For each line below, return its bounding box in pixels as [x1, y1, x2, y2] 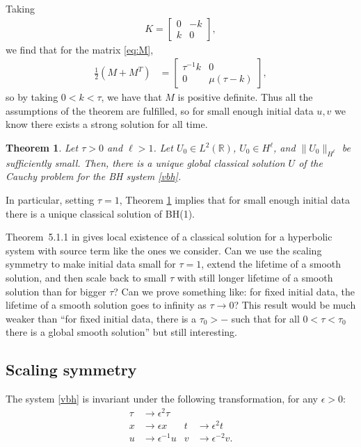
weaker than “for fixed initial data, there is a [6, 311, 196, 325]
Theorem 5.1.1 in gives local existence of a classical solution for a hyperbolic [6, 229, 332, 244]
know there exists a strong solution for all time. [6, 117, 208, 131]
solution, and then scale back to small [6, 270, 167, 284]
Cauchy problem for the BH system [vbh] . [6, 169, 182, 184]
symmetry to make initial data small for [6, 257, 176, 271]
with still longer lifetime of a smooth [177, 270, 333, 284]
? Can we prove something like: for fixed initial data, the [113, 284, 355, 298]
